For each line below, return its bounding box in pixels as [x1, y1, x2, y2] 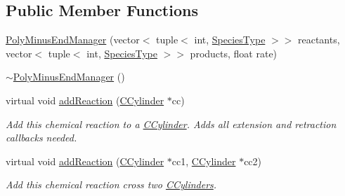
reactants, [298, 32, 340, 47]
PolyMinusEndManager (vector [6, 32, 140, 47]
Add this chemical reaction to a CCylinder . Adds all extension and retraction [6, 116, 337, 131]
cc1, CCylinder [171, 153, 236, 168]
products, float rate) [190, 45, 278, 60]
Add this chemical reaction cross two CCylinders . [6, 177, 217, 192]
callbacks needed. [6, 130, 77, 145]
